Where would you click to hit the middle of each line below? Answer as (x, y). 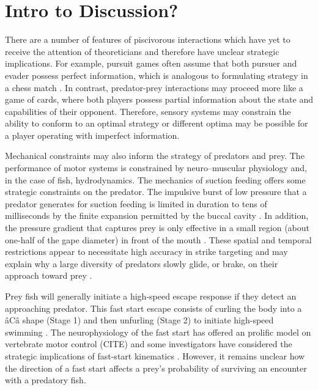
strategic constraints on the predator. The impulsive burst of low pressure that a (156, 192)
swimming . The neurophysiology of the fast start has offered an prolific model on (158, 332)
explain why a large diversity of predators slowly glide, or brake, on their (142, 263)
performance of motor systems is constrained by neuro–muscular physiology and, (156, 168)
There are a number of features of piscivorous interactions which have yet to (148, 39)
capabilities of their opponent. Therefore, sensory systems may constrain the (148, 111)
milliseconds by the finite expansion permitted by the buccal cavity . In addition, (157, 215)
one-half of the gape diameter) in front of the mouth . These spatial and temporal (158, 239)
